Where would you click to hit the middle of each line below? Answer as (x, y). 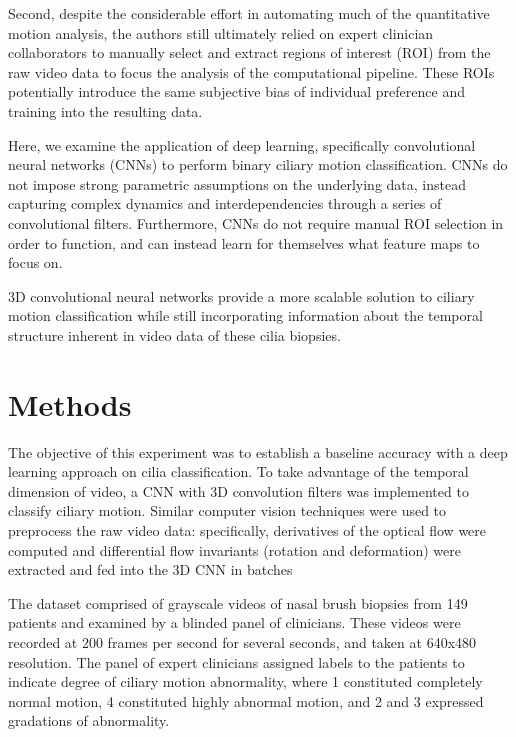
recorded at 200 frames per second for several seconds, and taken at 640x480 (242, 641)
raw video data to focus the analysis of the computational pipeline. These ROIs (251, 71)
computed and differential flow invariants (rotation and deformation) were (234, 549)
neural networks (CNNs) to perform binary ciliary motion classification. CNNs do (258, 164)
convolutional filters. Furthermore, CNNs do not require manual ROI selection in (256, 222)
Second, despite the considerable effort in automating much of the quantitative (249, 13)
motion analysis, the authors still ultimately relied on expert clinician (221, 32)
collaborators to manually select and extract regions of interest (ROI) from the (249, 52)
